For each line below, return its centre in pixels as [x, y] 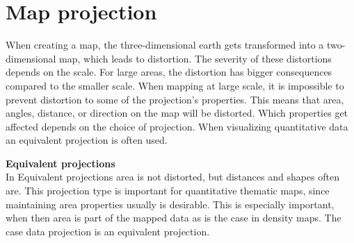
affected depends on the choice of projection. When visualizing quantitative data [177, 126]
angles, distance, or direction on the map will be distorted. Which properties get [177, 113]
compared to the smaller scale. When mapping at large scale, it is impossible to [175, 85]
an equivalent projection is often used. [87, 140]
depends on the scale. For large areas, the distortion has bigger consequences [169, 72]
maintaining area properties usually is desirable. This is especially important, [170, 204]
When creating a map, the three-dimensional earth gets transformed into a [165, 45]
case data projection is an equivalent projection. [108, 231]
